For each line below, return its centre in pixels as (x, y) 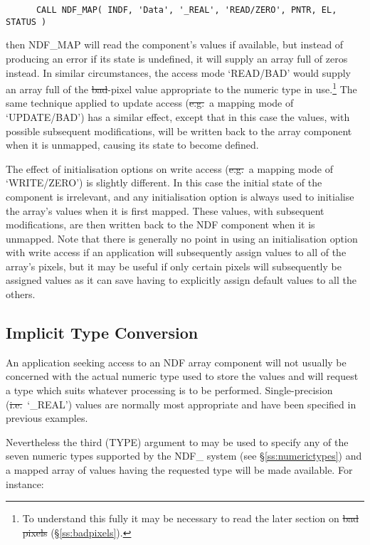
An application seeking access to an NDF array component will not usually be (176, 362)
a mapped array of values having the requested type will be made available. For (179, 470)
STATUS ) (26, 22)
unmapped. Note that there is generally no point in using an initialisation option (182, 238)
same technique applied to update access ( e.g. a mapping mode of (150, 103)
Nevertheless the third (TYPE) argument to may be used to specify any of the (177, 441)
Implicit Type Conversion (102, 333)
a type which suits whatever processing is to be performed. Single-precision (169, 390)
